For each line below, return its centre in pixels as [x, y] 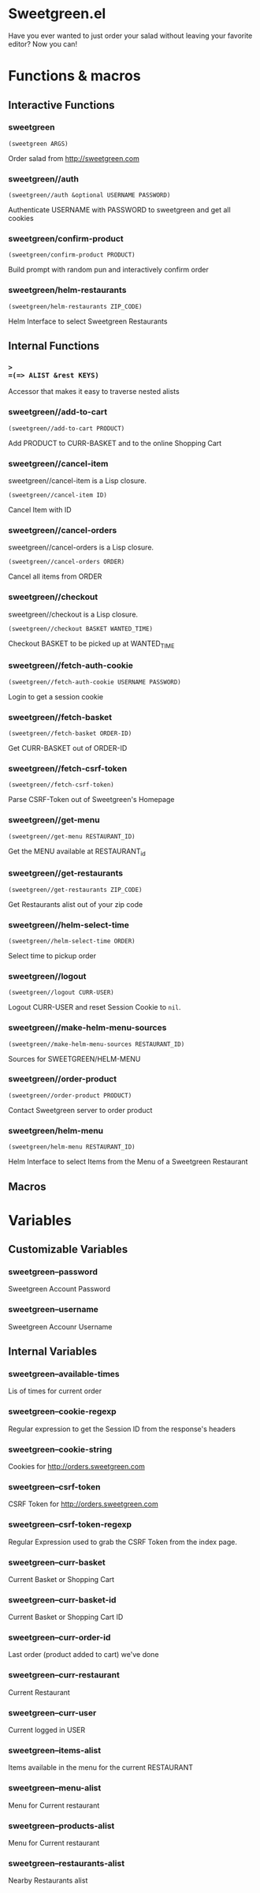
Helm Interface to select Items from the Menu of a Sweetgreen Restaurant [128, 1162]
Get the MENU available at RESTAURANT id [77, 852]
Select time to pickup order [52, 955]
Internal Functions [54, 346]
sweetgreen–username [53, 1310]
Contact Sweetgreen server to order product [80, 1110]
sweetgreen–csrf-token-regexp [70, 1524]
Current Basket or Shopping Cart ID [66, 1617]
